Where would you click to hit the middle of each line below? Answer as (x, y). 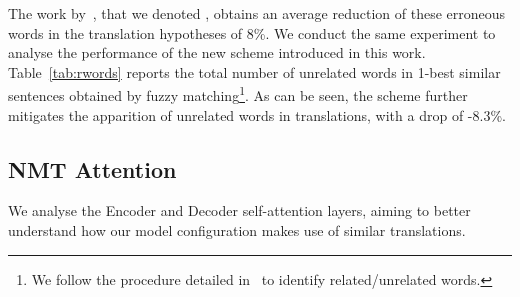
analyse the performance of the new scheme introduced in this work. (217, 52)
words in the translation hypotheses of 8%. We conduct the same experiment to (252, 32)
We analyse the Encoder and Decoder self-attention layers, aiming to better (239, 210)
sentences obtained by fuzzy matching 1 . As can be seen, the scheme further (238, 94)
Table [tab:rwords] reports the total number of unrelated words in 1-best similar (254, 71)
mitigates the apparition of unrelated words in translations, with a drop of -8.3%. (257, 114)
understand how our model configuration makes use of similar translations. (237, 230)
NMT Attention (92, 168)
